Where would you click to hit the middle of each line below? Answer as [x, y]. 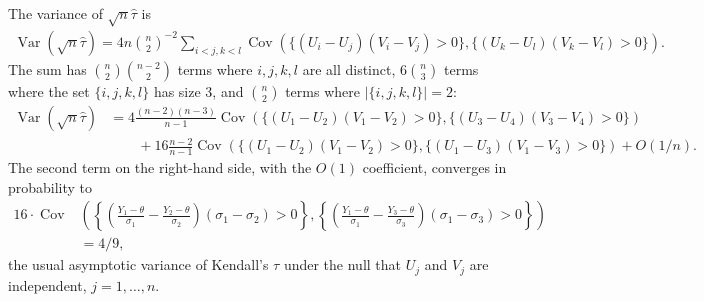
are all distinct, [349, 68]
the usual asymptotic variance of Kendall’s [138, 264]
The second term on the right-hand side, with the [160, 167]
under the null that [342, 264]
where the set [49, 90]
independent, [47, 284]
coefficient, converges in [434, 167]
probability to [50, 186]
